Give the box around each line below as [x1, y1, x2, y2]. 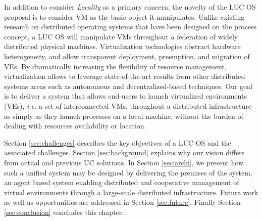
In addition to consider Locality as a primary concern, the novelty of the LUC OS [4, 2, 256, 12]
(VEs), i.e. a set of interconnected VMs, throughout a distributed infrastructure [4, 100, 251, 111]
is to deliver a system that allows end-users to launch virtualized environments [4, 91, 247, 101]
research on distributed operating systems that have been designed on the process [4, 21, 257, 32]
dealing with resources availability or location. [4, 120, 146, 131]
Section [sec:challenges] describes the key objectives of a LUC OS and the [4, 137, 231, 148]
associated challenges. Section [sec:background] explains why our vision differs [4, 147, 245, 158]
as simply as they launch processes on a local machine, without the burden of [4, 110, 243, 121]
